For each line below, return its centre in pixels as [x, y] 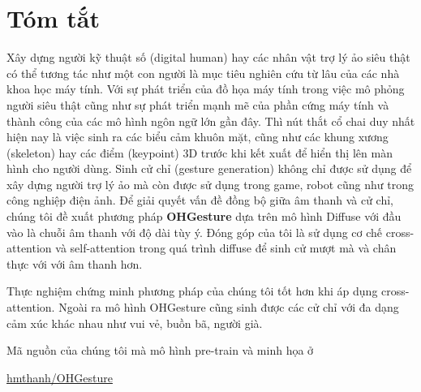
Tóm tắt [53, 18]
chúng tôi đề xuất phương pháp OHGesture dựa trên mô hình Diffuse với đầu [204, 216]
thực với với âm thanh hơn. [75, 263]
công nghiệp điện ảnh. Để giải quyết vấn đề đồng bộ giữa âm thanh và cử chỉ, [200, 200]
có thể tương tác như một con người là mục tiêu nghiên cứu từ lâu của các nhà [203, 73]
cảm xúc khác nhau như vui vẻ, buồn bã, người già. [135, 323]
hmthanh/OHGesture [60, 377]
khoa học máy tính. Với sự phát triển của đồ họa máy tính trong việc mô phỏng [206, 89]
